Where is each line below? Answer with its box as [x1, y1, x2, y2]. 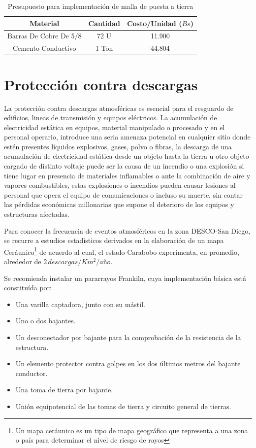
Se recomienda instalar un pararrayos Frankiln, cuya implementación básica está [4, 273, 246, 283]
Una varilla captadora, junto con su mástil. [15, 299, 145, 309]
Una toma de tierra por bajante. [15, 384, 113, 395]
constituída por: [4, 282, 52, 293]
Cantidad [88, 18, 120, 28]
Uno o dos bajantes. [15, 315, 76, 326]
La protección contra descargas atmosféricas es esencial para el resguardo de [4, 103, 234, 113]
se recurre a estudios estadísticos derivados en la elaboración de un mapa [4, 235, 224, 245]
